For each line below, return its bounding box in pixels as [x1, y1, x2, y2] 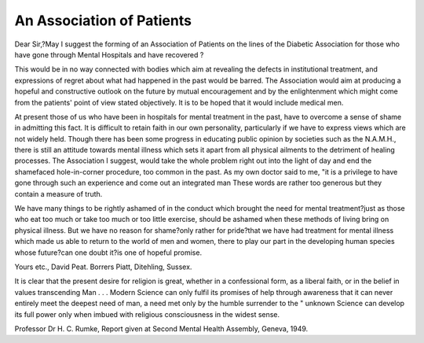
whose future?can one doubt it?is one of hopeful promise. [14, 248, 203, 257]
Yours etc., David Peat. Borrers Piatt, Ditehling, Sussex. [14, 262, 192, 271]
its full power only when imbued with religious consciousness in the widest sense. [14, 309, 280, 319]
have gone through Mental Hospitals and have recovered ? [14, 50, 204, 59]
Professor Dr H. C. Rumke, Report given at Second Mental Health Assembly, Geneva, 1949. [14, 323, 309, 334]
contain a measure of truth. [14, 189, 103, 198]
